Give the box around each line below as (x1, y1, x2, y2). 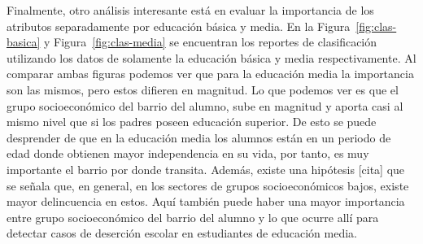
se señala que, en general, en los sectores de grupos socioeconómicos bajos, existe (7, 176, 409, 194)
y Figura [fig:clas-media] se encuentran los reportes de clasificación (43, 33, 377, 50)
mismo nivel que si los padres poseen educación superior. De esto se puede (7, 113, 377, 130)
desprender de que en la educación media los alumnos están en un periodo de (7, 129, 391, 146)
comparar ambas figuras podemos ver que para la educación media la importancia (7, 65, 414, 82)
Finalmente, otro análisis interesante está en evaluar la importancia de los (7, 2, 374, 18)
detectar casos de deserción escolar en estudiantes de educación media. (7, 224, 358, 242)
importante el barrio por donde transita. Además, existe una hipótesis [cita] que (7, 160, 405, 177)
